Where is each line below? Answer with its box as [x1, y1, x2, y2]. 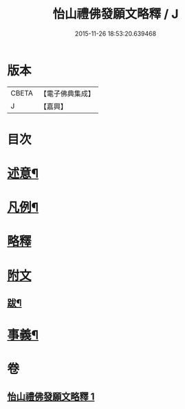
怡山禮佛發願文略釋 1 [7, 390, 95, 402]
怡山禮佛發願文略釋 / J [52, 6, 179, 22]
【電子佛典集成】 [39, 89, 95, 98]
